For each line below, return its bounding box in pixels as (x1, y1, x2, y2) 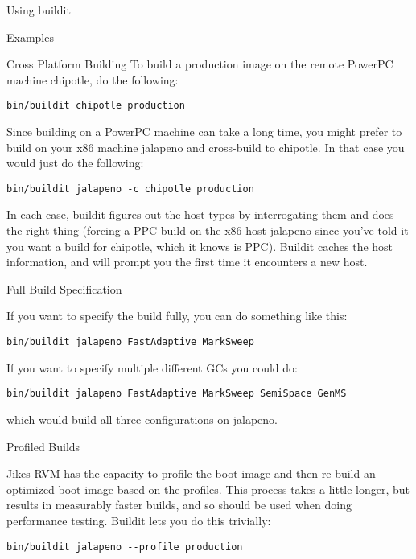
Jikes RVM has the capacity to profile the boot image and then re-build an (6, 465, 376, 482)
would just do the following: (6, 154, 144, 171)
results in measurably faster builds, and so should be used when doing (6, 496, 352, 513)
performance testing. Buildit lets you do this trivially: (6, 512, 271, 528)
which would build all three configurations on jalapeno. (6, 410, 278, 427)
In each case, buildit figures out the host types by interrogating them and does (6, 206, 394, 223)
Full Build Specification (6, 280, 122, 297)
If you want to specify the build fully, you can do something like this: (6, 307, 348, 324)
